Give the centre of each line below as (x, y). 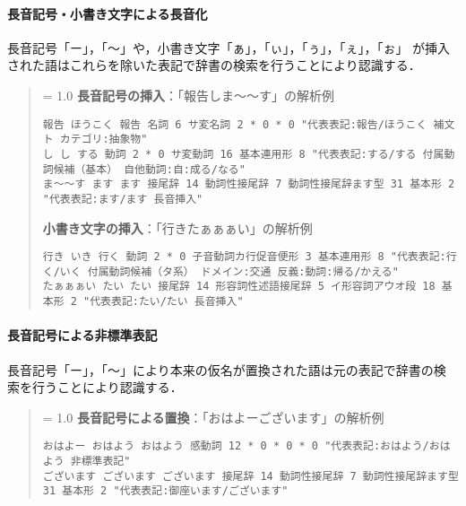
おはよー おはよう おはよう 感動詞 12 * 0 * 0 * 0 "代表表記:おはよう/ (236, 446)
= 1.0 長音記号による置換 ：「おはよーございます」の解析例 (213, 417)
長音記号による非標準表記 (82, 335)
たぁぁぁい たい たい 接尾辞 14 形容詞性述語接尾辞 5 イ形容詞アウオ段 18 (239, 287)
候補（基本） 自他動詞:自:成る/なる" (149, 169)
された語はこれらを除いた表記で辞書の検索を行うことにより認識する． (214, 65)
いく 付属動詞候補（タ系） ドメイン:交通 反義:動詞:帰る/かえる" (229, 271)
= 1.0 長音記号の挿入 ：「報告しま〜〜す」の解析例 (188, 95)
